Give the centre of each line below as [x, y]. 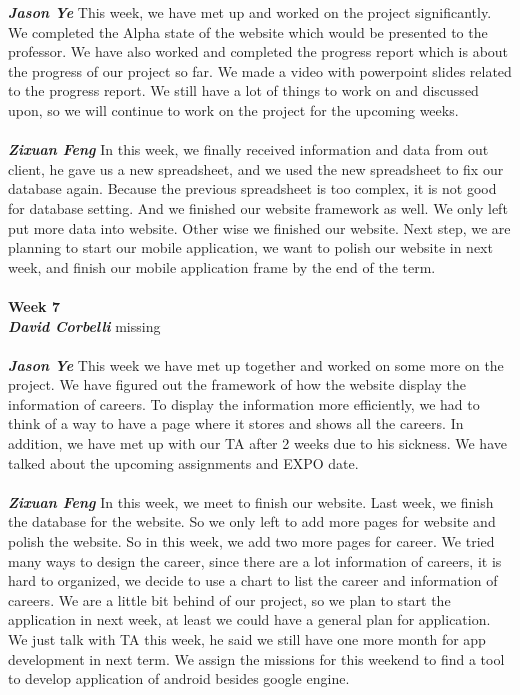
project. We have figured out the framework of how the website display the [237, 384]
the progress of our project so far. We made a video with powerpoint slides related [260, 70]
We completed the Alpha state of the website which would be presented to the [248, 31]
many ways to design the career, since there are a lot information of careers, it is [255, 560]
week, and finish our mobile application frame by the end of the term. [222, 266]
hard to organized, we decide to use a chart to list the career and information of [253, 580]
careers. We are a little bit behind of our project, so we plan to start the [229, 599]
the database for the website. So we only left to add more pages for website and [252, 521]
